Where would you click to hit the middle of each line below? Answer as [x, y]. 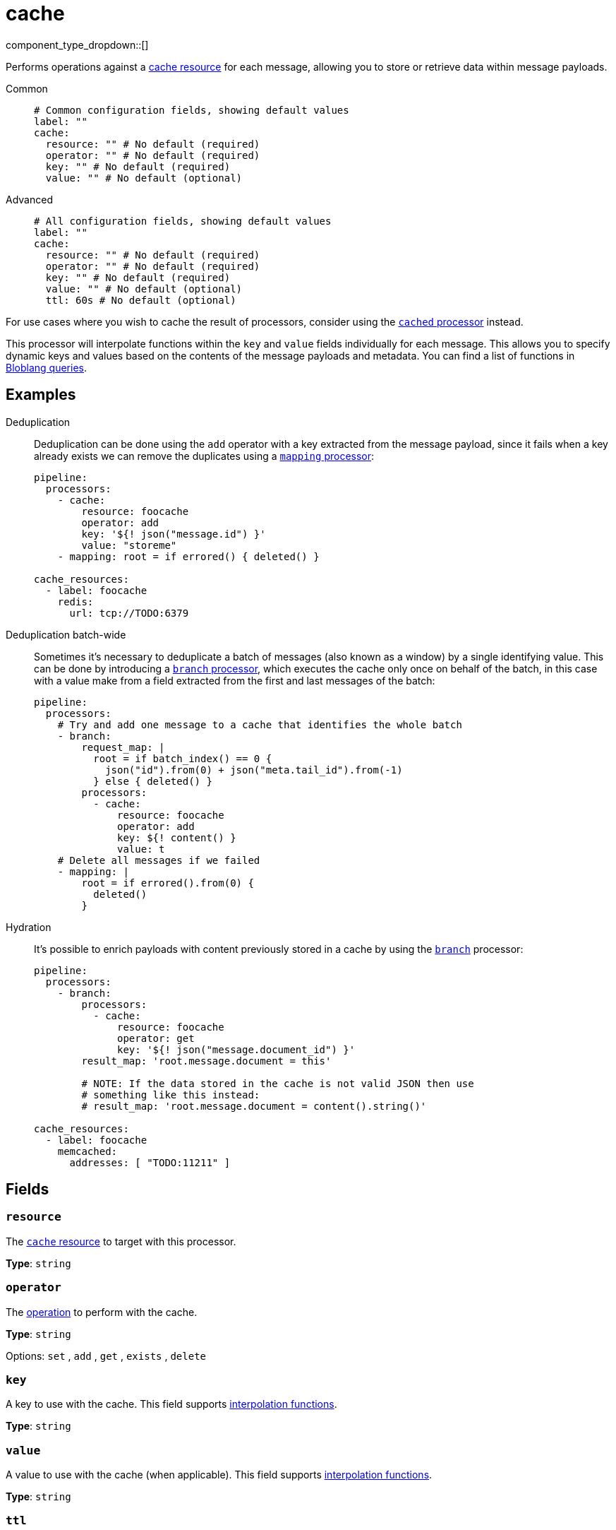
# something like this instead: [171, 1095]
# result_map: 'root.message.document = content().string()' [254, 1106]
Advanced [29, 199]
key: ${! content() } [177, 837]
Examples [41, 395]
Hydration [29, 927]
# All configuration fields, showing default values [183, 221]
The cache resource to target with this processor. [121, 1241]
